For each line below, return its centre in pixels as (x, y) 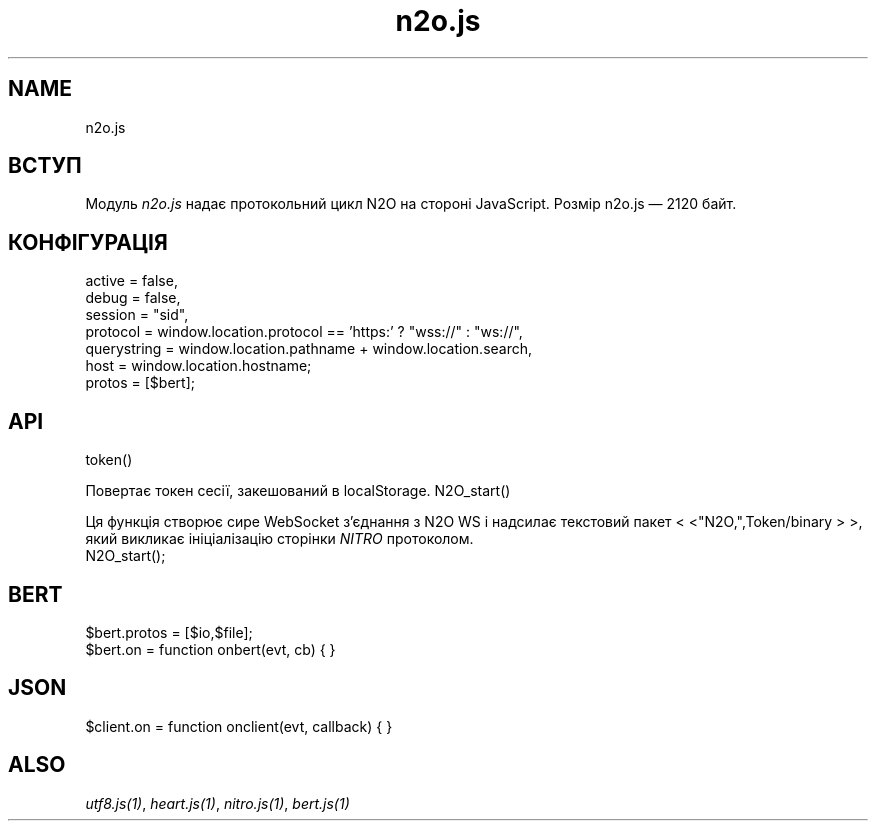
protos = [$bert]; (140, 383)
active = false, (131, 281)
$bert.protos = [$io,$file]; (169, 632)
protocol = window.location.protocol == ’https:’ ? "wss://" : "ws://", (304, 332)
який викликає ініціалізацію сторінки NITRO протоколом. (279, 539)
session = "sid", (137, 315)
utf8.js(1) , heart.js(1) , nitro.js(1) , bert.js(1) (217, 803)
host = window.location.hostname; (198, 366)
